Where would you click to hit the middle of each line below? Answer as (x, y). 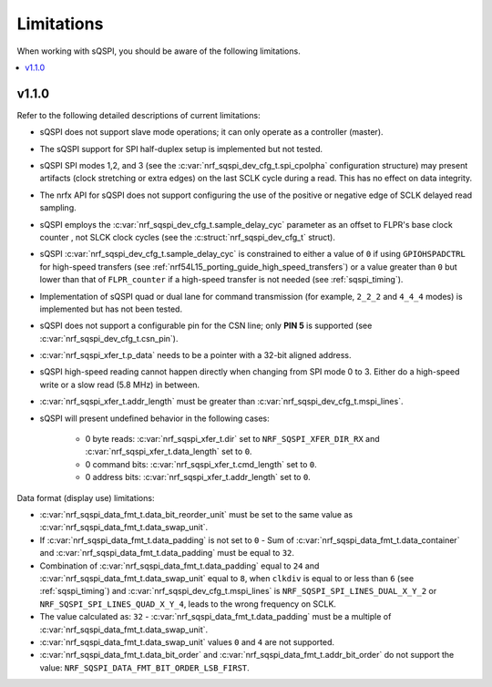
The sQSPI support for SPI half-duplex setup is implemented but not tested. (181, 149)
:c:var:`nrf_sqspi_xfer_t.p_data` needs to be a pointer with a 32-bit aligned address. (195, 355)
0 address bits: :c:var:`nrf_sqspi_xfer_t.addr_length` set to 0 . (198, 477)
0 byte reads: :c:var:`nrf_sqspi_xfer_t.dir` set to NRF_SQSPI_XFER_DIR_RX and (232, 439)
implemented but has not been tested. (111, 309)
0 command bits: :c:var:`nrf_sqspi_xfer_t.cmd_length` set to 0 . (201, 464)
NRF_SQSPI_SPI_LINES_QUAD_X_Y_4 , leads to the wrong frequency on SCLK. (188, 604)
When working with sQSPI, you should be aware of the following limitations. (159, 51)
